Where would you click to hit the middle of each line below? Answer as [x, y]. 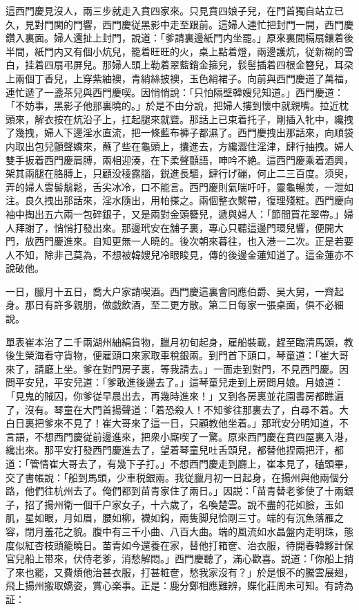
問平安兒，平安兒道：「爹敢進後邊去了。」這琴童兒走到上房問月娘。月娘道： [175, 382]
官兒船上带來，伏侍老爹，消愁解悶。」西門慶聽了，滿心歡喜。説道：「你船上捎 [179, 558]
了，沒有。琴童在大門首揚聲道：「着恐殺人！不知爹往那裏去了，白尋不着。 [172, 409]
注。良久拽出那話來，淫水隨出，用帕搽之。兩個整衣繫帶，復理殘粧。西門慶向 [179, 200]
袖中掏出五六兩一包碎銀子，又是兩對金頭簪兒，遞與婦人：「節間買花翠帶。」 [175, 213]
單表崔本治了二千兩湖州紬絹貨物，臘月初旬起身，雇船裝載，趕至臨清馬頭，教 [179, 341]
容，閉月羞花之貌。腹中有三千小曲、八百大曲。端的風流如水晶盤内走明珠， [175, 531]
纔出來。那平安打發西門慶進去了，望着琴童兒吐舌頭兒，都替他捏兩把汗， [170, 450]
